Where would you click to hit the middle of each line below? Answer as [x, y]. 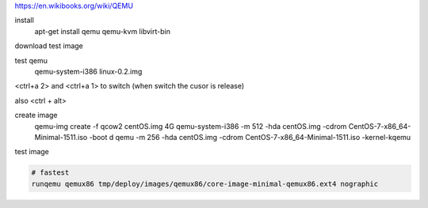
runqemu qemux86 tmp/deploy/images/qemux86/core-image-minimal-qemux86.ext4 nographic [205, 183]
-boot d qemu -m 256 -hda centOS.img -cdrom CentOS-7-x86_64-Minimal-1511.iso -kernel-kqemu [250, 137]
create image [36, 115]
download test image [49, 46]
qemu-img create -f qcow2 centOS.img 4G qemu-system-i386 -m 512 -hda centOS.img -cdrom [191, 126]
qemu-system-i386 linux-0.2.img [88, 71]
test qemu [31, 60]
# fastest [50, 173]
